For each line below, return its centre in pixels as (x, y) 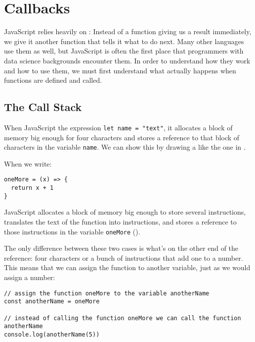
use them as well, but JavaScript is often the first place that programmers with (124, 51)
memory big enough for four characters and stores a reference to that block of (122, 137)
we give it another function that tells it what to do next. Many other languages (124, 41)
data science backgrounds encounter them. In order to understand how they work (127, 60)
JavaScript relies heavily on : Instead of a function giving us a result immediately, (128, 31)
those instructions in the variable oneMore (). (72, 231)
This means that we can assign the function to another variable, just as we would (127, 267)
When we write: (28, 163)
